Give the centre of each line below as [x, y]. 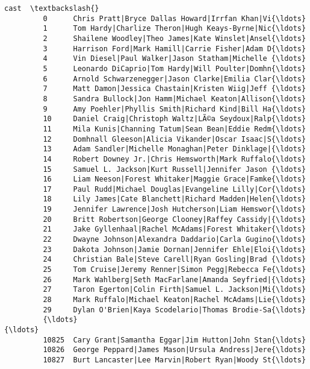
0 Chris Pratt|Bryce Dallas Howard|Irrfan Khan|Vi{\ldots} [175, 18]
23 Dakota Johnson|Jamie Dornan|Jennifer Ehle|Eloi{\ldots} [175, 249]
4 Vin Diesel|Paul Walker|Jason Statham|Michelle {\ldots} [175, 59]
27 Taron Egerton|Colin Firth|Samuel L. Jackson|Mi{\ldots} [175, 290]
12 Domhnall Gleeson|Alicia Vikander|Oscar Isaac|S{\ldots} [175, 139]
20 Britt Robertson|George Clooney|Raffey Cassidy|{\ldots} [175, 219]
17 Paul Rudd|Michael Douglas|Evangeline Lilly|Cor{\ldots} [175, 189]
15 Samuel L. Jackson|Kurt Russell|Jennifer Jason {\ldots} [175, 169]
